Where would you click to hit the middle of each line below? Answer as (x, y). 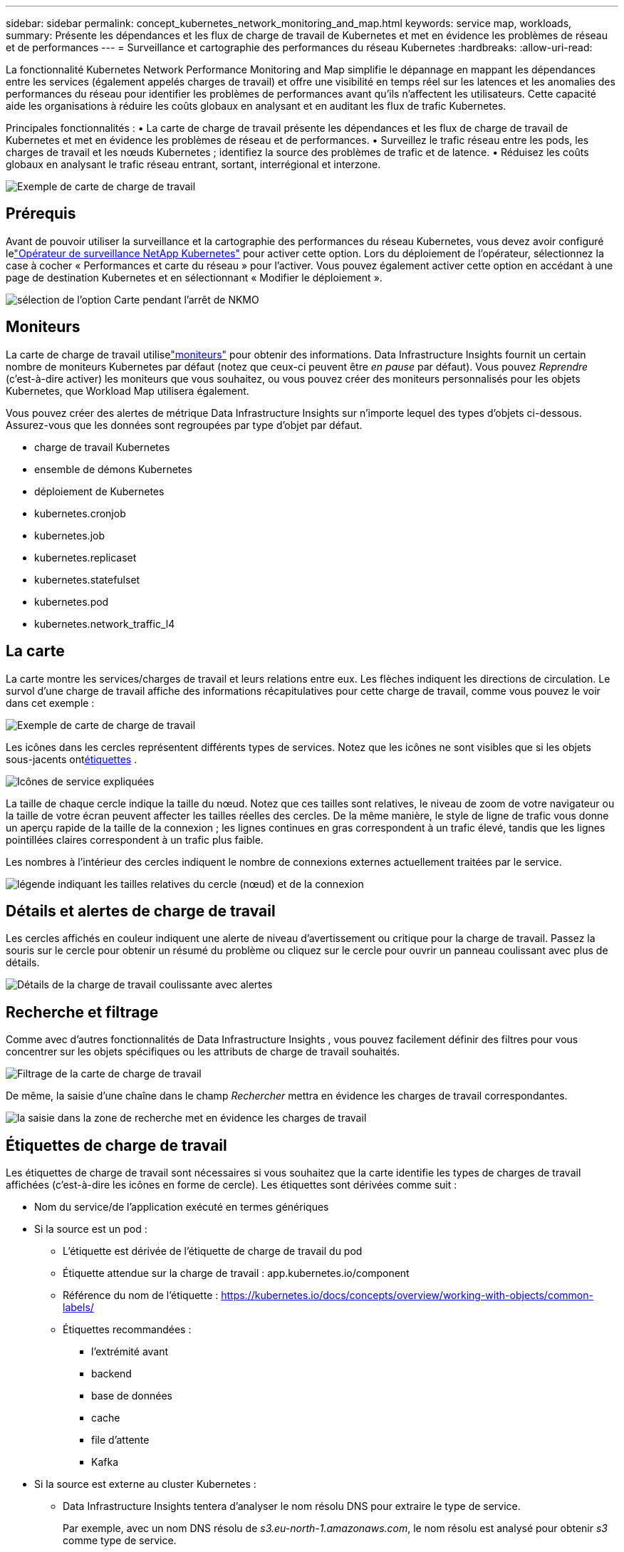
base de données (132, 1396)
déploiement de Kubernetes (99, 491)
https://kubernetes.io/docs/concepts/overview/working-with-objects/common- (407, 1295)
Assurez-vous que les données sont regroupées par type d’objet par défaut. (184, 425)
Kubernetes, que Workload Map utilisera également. (128, 390)
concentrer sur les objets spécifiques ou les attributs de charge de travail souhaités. (203, 1052)
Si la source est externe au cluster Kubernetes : (145, 1484)
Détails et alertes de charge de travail (141, 911)
